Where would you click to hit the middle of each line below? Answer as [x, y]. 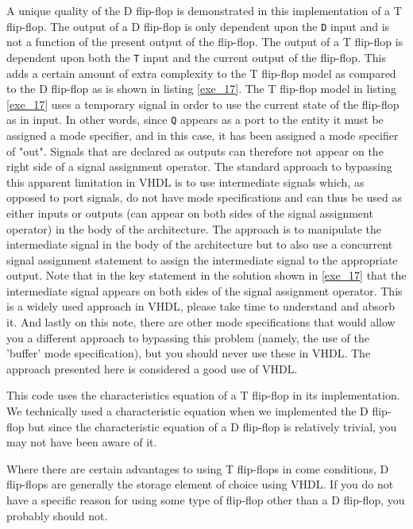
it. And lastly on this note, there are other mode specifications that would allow [201, 322]
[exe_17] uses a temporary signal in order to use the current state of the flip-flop [203, 104]
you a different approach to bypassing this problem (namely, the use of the [188, 337]
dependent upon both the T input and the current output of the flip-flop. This [196, 57]
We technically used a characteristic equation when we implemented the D [187, 411]
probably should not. [57, 515]
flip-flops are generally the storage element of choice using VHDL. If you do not [200, 484]
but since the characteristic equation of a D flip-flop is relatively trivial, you [212, 426]
